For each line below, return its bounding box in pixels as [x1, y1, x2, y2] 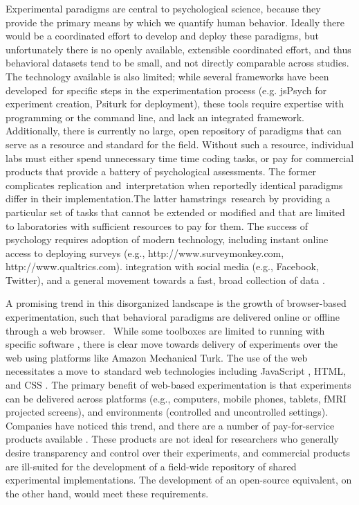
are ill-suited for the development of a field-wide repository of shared [6, 459, 297, 473]
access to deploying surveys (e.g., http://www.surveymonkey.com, [6, 245, 284, 260]
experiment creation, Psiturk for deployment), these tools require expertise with [6, 96, 344, 111]
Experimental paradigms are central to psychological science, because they [6, 1, 321, 15]
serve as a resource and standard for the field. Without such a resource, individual [6, 136, 354, 151]
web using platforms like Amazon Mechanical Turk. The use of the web [6, 350, 308, 364]
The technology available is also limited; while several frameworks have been [6, 69, 329, 83]
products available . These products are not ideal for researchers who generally [6, 432, 339, 446]
